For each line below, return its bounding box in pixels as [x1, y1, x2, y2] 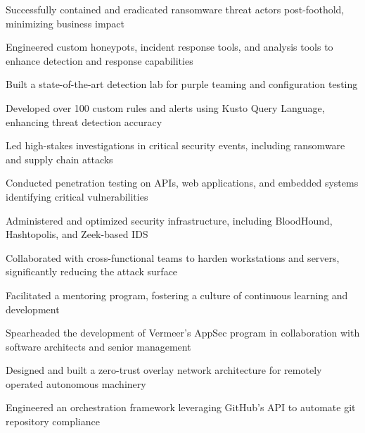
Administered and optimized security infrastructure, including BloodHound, [6, 213, 333, 227]
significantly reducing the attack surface [6, 264, 178, 279]
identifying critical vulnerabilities [6, 189, 148, 203]
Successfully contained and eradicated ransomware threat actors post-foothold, [6, 2, 345, 16]
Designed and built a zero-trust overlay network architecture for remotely [6, 363, 322, 377]
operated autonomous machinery [6, 376, 146, 391]
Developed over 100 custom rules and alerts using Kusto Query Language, [6, 100, 325, 115]
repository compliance [6, 414, 100, 429]
